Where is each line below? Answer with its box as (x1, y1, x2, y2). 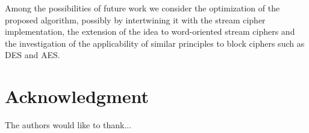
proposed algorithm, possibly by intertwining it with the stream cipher (5, 13, 266, 26)
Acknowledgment (5, 84, 149, 108)
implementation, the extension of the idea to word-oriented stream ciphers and (5, 25, 295, 38)
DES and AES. (5, 49, 60, 61)
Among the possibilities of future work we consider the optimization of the (5, 2, 280, 14)
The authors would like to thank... (5, 119, 132, 131)
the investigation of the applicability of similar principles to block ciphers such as (5, 37, 305, 49)
